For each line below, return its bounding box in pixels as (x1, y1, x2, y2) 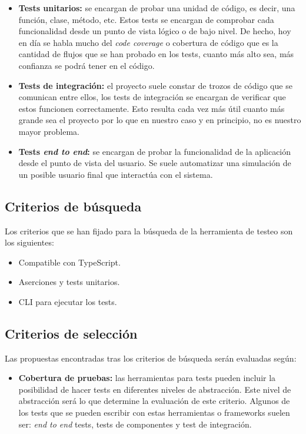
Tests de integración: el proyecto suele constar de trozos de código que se (18, 79, 292, 91)
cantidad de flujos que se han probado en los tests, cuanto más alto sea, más (18, 48, 294, 60)
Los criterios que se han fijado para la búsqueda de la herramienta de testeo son (5, 224, 293, 237)
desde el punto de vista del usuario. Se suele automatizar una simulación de (18, 157, 291, 169)
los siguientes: (5, 236, 54, 249)
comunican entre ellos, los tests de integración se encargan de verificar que (18, 91, 286, 103)
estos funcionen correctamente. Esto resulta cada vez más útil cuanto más (18, 102, 285, 114)
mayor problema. (18, 125, 79, 137)
